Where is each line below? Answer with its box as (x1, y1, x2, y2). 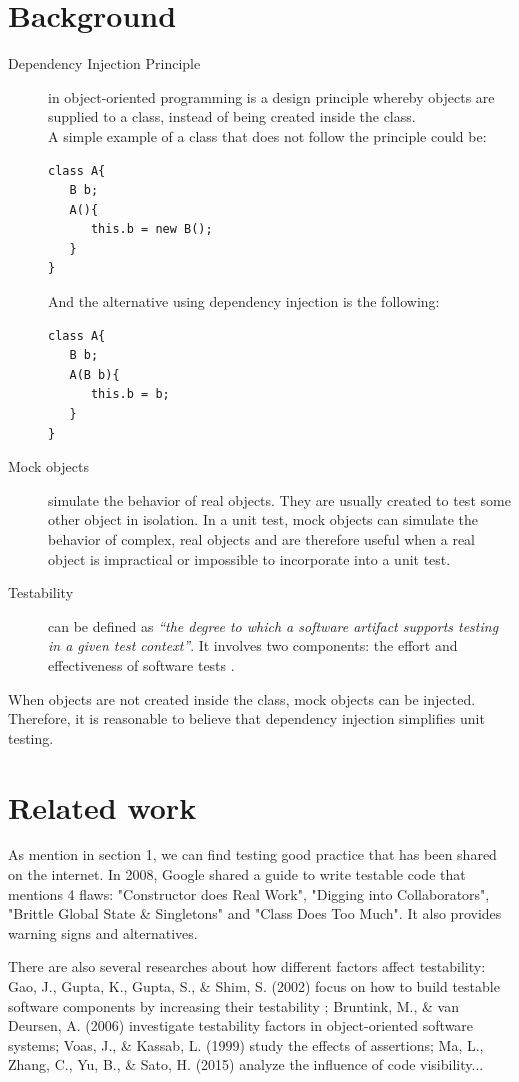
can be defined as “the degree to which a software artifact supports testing (48, 615, 499, 636)
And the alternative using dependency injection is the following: (48, 291, 440, 312)
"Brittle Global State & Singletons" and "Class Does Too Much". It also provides (8, 903, 502, 924)
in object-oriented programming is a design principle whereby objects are (48, 86, 495, 107)
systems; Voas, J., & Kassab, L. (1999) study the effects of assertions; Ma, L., (8, 1034, 484, 1055)
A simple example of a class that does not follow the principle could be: (48, 125, 487, 146)
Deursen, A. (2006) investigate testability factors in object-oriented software (8, 1015, 474, 1036)
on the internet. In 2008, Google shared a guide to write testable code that (8, 864, 466, 885)
